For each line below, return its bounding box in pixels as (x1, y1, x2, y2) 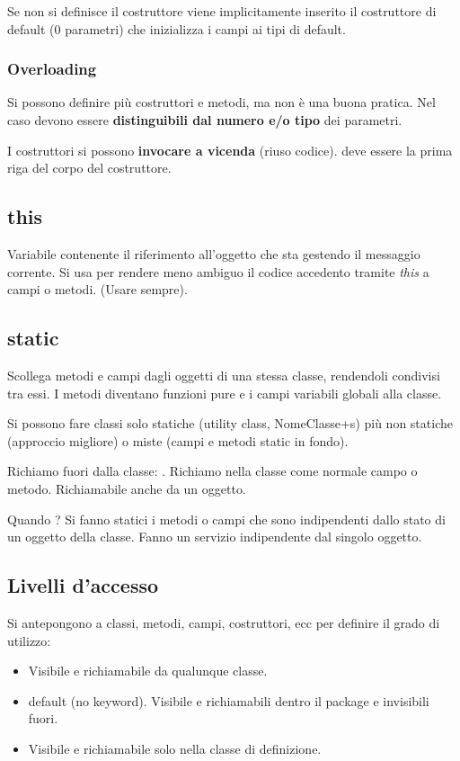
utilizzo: (7, 631, 51, 649)
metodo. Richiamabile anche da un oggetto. (7, 479, 246, 497)
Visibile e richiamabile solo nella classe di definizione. (28, 739, 322, 757)
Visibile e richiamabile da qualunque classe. (28, 661, 268, 680)
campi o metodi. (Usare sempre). (7, 280, 188, 299)
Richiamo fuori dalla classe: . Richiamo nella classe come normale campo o (7, 461, 418, 480)
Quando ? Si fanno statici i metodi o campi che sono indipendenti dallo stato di (7, 509, 446, 528)
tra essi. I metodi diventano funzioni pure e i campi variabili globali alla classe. (7, 383, 442, 402)
